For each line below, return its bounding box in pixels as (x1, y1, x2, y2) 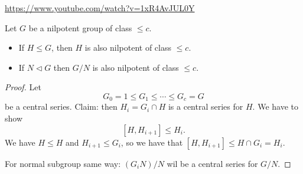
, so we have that (120, 136, 183, 148)
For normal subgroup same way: (5, 157, 121, 169)
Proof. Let (5, 81, 41, 93)
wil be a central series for (167, 157, 258, 169)
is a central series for (168, 100, 243, 113)
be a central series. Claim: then (5, 100, 118, 113)
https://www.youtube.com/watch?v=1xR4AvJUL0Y (5, 2, 195, 14)
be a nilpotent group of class (28, 21, 132, 34)
